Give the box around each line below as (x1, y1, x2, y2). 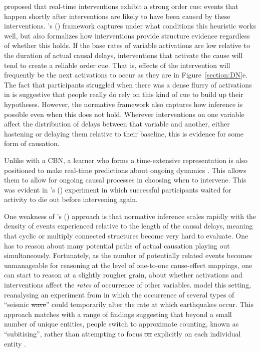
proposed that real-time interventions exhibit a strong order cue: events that (4, 1, 238, 11)
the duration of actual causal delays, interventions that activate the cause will (4, 49, 243, 60)
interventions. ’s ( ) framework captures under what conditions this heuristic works (4, 20, 256, 31)
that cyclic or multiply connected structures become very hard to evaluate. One (4, 230, 248, 241)
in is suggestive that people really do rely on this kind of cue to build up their (4, 89, 243, 99)
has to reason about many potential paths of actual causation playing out (4, 240, 230, 250)
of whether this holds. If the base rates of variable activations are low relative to (4, 40, 250, 50)
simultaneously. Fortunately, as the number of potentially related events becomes (4, 250, 252, 260)
